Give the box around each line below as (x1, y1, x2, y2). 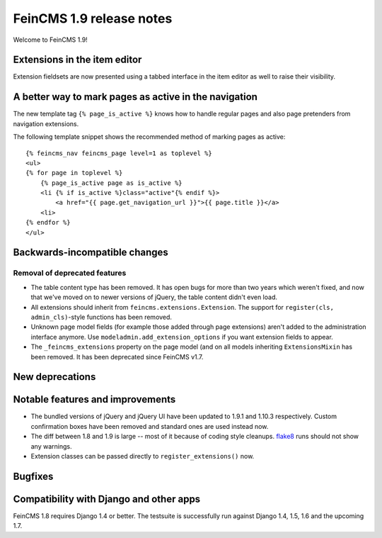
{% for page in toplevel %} (25, 169, 123, 177)
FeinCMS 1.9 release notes (13, 11, 173, 26)
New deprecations (13, 371, 96, 383)
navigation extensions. (13, 119, 79, 128)
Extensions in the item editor (13, 54, 142, 66)
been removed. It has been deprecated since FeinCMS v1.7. (30, 352, 204, 361)
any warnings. (30, 442, 72, 450)
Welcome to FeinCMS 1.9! (13, 35, 88, 44)
